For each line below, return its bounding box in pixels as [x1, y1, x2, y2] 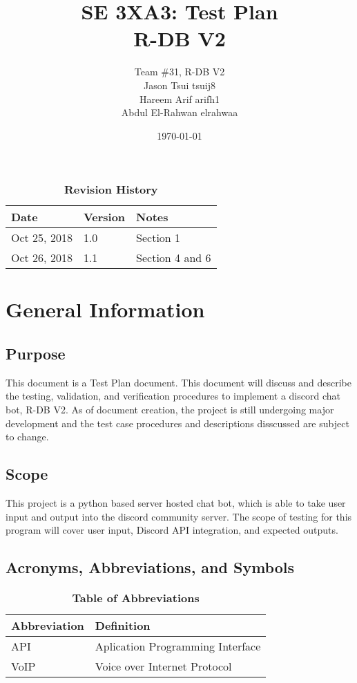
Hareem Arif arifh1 [139, 91, 220, 106]
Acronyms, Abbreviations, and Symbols [6, 556, 295, 578]
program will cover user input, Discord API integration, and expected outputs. [6, 523, 338, 537]
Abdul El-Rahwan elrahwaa [121, 105, 238, 120]
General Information [6, 295, 205, 324]
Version [83, 209, 126, 225]
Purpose [6, 343, 66, 364]
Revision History [64, 181, 158, 198]
